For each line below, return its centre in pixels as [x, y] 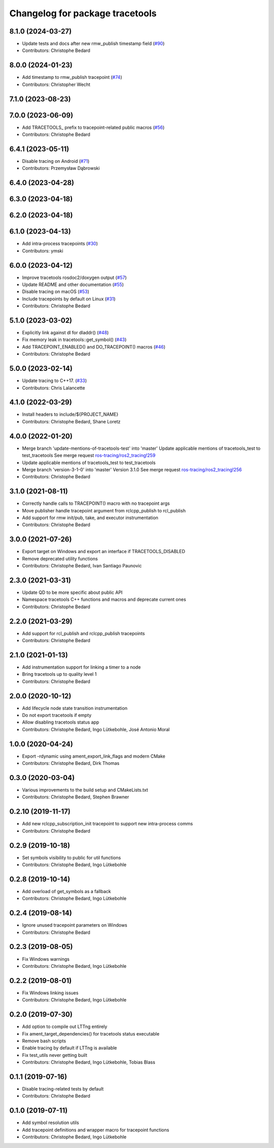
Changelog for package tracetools [83, 13]
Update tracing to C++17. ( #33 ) [55, 381]
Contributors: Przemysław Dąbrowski [61, 168]
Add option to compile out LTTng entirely [65, 1027]
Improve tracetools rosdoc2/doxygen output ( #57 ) [74, 277]
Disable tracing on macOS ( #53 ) [56, 292]
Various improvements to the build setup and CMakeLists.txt [85, 790]
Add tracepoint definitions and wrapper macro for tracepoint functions [96, 1130]
